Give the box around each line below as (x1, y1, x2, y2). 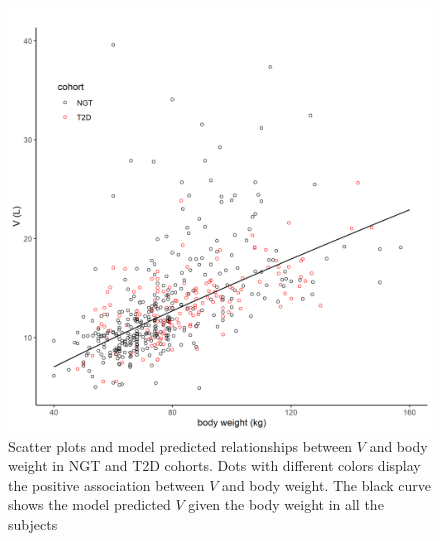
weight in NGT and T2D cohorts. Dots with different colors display (8, 455, 421, 476)
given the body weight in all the (188, 494, 384, 515)
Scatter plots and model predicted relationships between (8, 435, 353, 456)
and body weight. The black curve (222, 474, 431, 495)
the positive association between (8, 474, 205, 495)
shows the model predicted (8, 494, 171, 515)
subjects (8, 513, 58, 534)
